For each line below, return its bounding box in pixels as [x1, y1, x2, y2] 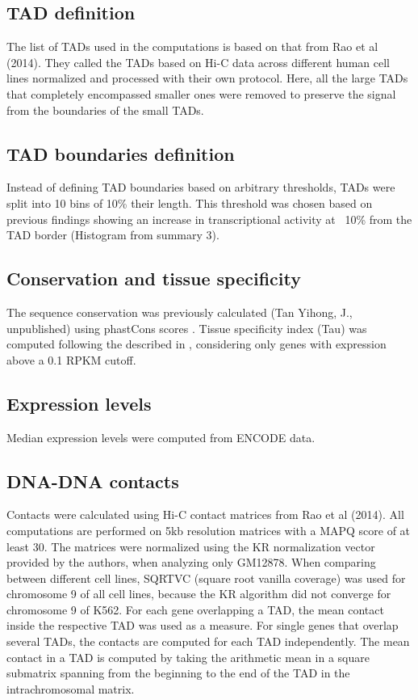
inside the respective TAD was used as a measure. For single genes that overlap [6, 617, 399, 634]
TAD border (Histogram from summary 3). [6, 226, 219, 243]
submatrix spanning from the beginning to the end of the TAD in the [6, 664, 350, 681]
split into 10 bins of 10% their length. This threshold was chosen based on [6, 194, 373, 211]
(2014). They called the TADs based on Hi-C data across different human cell [6, 53, 390, 70]
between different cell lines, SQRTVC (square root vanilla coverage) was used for [6, 569, 406, 586]
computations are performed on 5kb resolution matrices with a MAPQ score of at [6, 521, 411, 538]
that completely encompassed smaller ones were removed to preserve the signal [6, 85, 396, 102]
